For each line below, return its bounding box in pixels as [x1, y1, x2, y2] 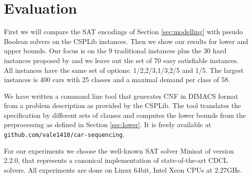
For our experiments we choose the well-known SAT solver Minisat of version [4, 145, 234, 156]
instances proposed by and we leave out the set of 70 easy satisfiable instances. [4, 55, 239, 65]
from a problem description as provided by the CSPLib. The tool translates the [4, 100, 241, 111]
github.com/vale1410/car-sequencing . [4, 129, 125, 139]
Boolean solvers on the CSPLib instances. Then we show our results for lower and [4, 36, 249, 46]
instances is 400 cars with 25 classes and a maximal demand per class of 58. [4, 74, 230, 85]
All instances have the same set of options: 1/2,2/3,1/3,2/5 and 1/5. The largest [4, 65, 244, 75]
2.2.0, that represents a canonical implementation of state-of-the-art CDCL [4, 155, 228, 165]
